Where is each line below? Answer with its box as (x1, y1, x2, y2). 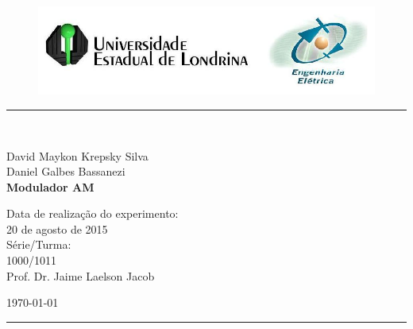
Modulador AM (6, 178, 95, 195)
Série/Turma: (6, 236, 71, 253)
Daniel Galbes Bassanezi (6, 163, 125, 180)
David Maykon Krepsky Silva (6, 147, 149, 164)
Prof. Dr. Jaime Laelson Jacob (6, 267, 155, 284)
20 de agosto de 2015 (6, 220, 108, 237)
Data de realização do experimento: (6, 205, 179, 222)
